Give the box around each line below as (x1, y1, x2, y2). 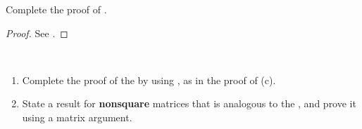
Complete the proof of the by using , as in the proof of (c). (22, 72, 276, 87)
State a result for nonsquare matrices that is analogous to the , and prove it (22, 96, 356, 111)
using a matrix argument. (22, 109, 132, 124)
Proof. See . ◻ (6, 25, 68, 40)
